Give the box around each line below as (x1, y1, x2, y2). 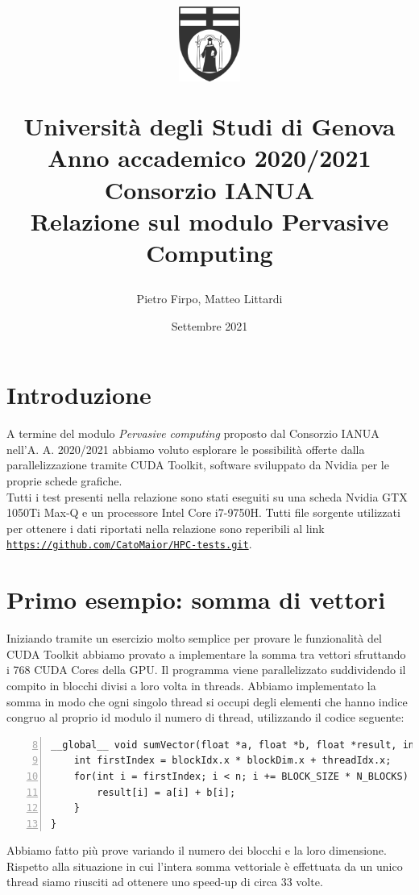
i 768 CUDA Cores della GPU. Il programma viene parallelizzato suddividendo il (6, 661, 406, 678)
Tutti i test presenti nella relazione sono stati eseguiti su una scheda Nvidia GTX (6, 488, 408, 505)
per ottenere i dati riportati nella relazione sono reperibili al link (6, 519, 325, 536)
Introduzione (6, 378, 151, 411)
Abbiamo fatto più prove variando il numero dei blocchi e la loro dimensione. (6, 842, 387, 859)
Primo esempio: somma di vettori (6, 583, 386, 616)
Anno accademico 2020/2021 (48, 141, 371, 174)
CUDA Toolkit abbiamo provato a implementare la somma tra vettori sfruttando (6, 645, 406, 662)
